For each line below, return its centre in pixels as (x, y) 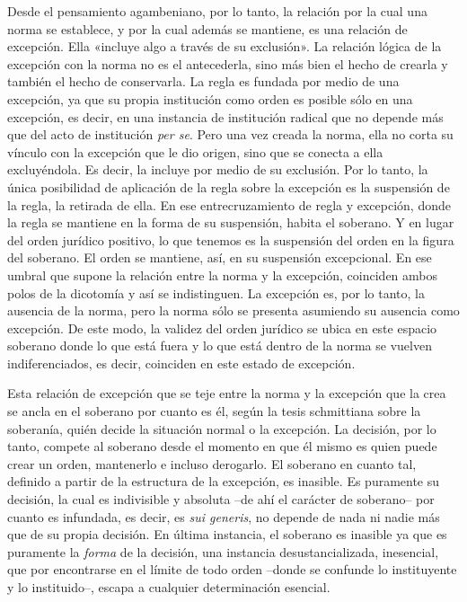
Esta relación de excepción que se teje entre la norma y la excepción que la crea (227, 393)
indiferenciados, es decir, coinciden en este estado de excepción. (181, 363)
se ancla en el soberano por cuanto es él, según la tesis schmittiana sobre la (214, 411)
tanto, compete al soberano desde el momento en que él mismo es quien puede (222, 446)
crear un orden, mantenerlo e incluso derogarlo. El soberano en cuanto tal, (212, 463)
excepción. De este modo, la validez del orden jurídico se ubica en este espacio (222, 328)
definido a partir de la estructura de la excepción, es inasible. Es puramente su (224, 481)
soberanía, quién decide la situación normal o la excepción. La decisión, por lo (222, 428)
